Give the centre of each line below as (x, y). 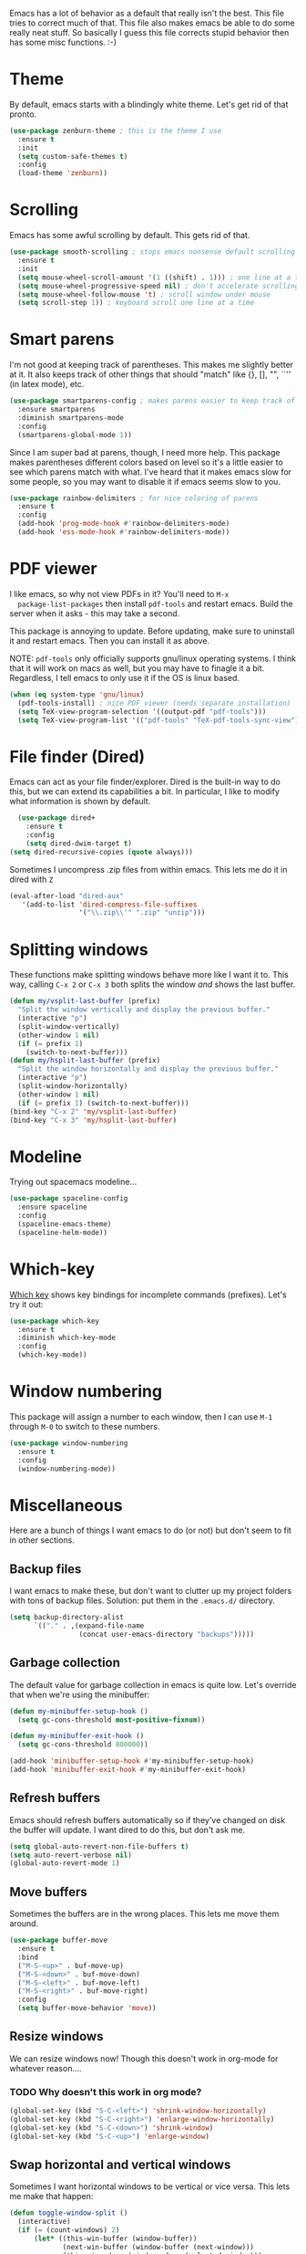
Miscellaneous (66, 1505)
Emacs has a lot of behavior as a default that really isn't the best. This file (147, 13)
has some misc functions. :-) (63, 42)
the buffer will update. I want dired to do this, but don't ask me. (127, 1829)
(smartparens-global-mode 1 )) (75, 435)
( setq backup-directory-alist (67, 1618)
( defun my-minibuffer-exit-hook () (77, 1736)
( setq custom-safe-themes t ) (73, 156)
